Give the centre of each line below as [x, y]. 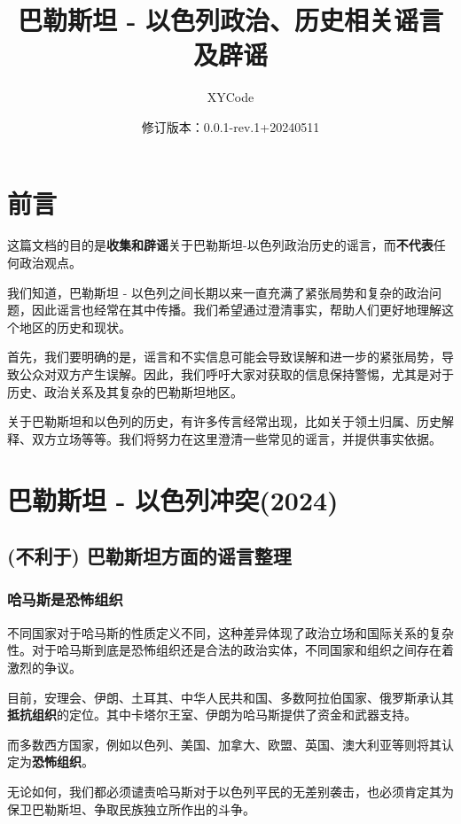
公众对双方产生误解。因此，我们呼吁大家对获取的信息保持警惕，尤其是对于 [236, 374]
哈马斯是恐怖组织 [65, 599]
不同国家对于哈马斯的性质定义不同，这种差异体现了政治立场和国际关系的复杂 [230, 632]
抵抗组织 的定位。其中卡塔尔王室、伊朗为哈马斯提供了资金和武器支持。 [212, 715]
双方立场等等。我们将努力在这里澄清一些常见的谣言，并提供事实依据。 [236, 438]
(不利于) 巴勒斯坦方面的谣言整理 [149, 556]
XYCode [230, 97]
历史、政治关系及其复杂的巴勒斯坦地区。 [125, 391]
